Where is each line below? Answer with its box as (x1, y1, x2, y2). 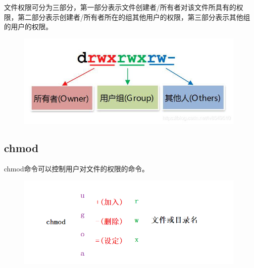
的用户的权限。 (4, 21, 52, 32)
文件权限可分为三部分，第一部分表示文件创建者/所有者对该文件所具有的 (4, 2, 236, 12)
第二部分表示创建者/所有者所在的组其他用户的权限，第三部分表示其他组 (17, 11, 250, 22)
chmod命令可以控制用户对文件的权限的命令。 (4, 163, 149, 173)
